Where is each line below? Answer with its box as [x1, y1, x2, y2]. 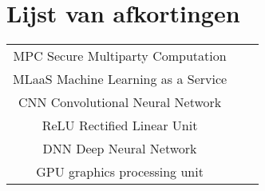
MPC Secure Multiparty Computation [13, 46, 227, 66]
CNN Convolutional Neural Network [18, 93, 222, 112]
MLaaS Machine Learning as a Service [13, 70, 227, 89]
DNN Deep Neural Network [42, 139, 197, 158]
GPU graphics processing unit [36, 162, 204, 181]
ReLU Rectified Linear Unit [42, 116, 198, 135]
